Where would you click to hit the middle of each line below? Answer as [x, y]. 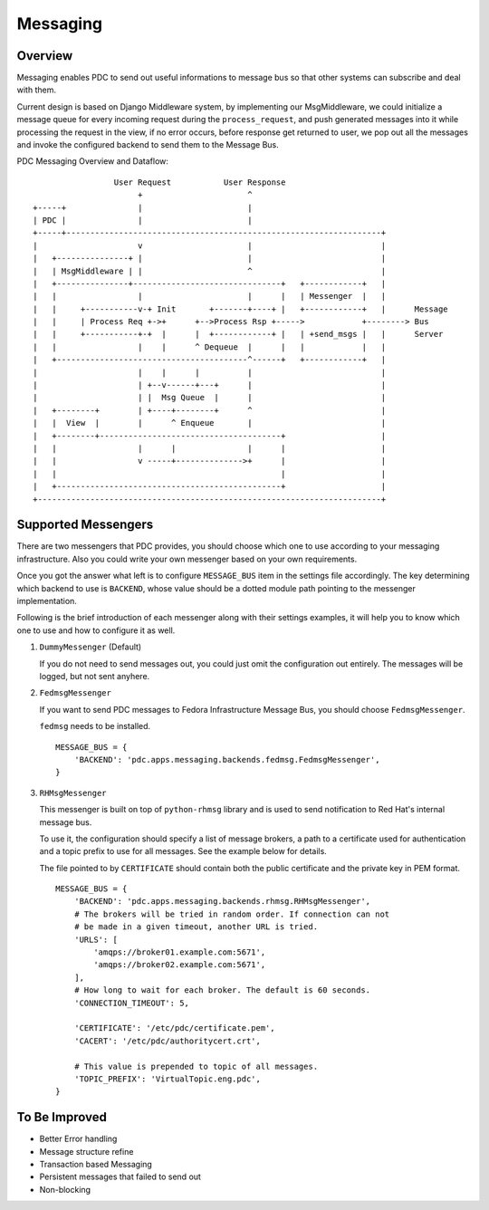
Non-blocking [65, 1189]
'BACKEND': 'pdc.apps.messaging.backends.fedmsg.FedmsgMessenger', [227, 759]
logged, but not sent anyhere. [95, 676]
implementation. [47, 601]
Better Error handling [78, 1139]
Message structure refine [86, 1151]
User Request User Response [200, 182]
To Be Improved [62, 1117]
